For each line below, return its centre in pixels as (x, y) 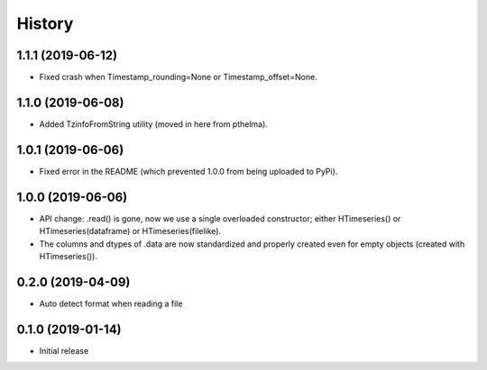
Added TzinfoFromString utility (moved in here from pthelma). (153, 124)
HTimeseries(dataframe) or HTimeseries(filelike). (130, 231)
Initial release (64, 350)
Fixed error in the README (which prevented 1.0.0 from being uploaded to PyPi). (188, 171)
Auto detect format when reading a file (111, 303)
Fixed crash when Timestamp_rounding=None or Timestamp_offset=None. (178, 77)
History (45, 23)
